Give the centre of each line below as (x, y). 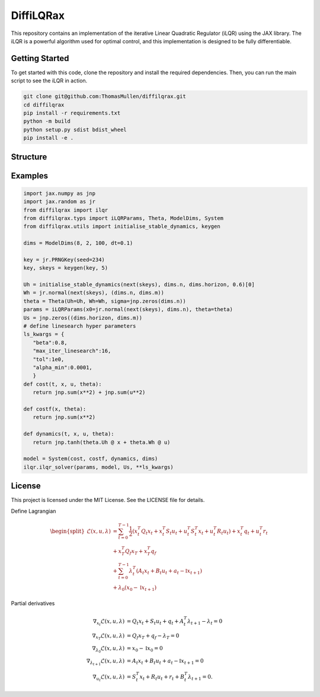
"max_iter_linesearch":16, (72, 351)
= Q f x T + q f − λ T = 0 (153, 636)
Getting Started (40, 58)
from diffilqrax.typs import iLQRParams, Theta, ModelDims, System (124, 218)
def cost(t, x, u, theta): (63, 384)
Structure (29, 157)
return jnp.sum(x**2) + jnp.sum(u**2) (89, 392)
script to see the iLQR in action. (49, 81)
